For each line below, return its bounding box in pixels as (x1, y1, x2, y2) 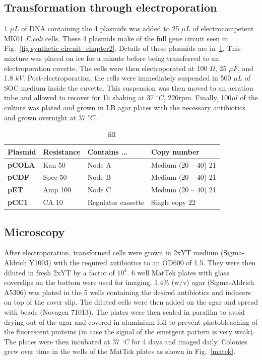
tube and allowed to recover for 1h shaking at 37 (4, 92, 154, 103)
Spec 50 (43, 172, 67, 182)
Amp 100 (43, 184, 72, 195)
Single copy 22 (151, 197, 195, 207)
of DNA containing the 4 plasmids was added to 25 (21, 23, 179, 34)
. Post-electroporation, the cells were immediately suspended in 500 (23, 73, 231, 83)
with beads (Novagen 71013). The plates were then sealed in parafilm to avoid (4, 306, 245, 317)
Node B (87, 172, 111, 182)
